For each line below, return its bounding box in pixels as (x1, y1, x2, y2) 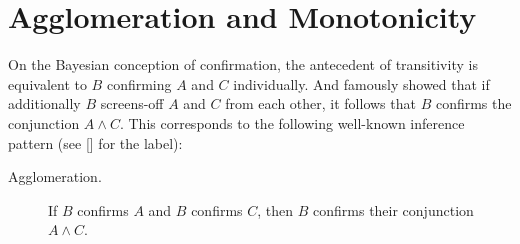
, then (257, 199, 294, 220)
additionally (8, 93, 81, 114)
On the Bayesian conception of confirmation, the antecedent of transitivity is (8, 54, 478, 75)
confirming (106, 73, 172, 94)
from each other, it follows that (225, 93, 416, 114)
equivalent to (8, 73, 87, 94)
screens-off (100, 93, 164, 114)
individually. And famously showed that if (233, 73, 490, 94)
